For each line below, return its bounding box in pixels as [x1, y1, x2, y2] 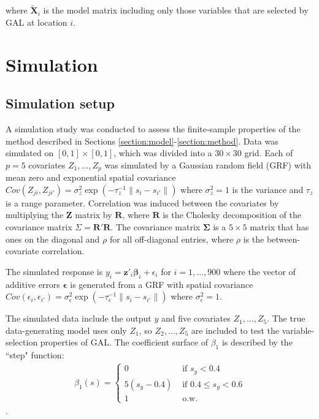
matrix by [75, 208, 112, 221]
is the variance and [232, 183, 304, 195]
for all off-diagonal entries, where [109, 232, 234, 245]
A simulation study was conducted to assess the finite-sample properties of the [6, 122, 301, 135]
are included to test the [191, 323, 279, 336]
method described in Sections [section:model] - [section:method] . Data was [6, 134, 279, 147]
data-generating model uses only [6, 323, 127, 336]
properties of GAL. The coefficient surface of [40, 336, 208, 349]
